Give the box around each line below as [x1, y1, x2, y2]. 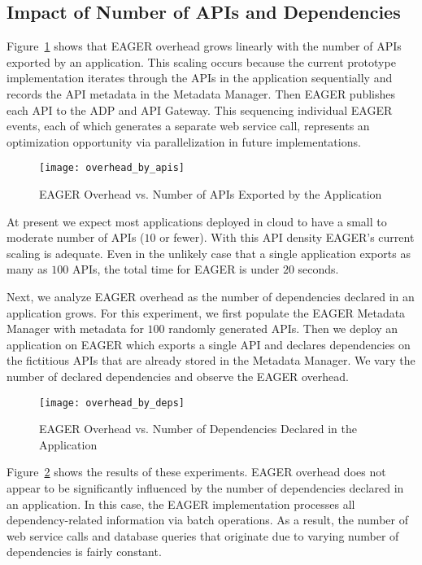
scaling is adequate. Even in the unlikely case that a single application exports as [7, 244, 411, 261]
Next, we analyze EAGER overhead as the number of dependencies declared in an [7, 287, 415, 304]
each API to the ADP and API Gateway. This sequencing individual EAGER [7, 101, 393, 118]
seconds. [298, 261, 339, 278]
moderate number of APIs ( [7, 229, 145, 246]
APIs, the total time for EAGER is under [72, 261, 280, 278]
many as [7, 261, 48, 278]
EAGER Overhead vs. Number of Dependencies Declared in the [39, 420, 358, 437]
